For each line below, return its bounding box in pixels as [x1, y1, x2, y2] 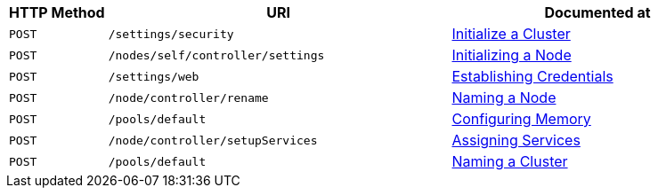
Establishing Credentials [451, 67, 613, 85]
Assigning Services [451, 131, 581, 149]
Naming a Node [451, 89, 556, 106]
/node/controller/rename [108, 90, 269, 105]
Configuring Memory [451, 110, 591, 128]
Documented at [544, 4, 651, 21]
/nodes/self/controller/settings [108, 48, 325, 62]
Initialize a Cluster [451, 25, 571, 43]
